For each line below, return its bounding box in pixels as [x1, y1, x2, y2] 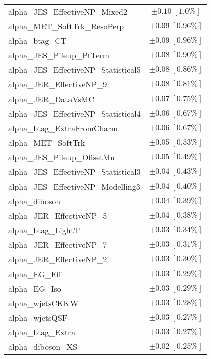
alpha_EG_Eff [8, 268, 61, 280]
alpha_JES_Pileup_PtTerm [8, 49, 109, 61]
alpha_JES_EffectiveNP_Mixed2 [8, 6, 127, 17]
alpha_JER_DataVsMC [8, 93, 94, 105]
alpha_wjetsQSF [8, 312, 68, 323]
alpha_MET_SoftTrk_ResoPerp [8, 20, 124, 32]
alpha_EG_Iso [8, 283, 61, 294]
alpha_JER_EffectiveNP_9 [8, 78, 107, 90]
